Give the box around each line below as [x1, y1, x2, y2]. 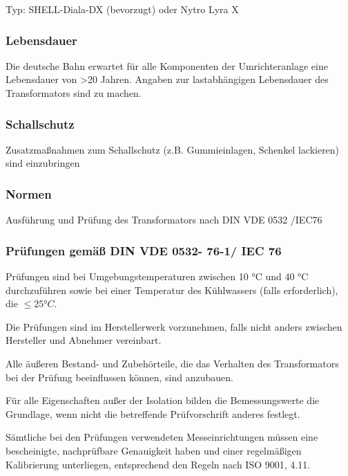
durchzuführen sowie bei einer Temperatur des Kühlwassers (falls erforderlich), [6, 282, 338, 297]
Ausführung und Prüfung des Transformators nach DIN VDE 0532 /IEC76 [6, 212, 322, 227]
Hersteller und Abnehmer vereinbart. [6, 333, 162, 347]
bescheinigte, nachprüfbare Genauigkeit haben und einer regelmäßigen [6, 443, 302, 457]
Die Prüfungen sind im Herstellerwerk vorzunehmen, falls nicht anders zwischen [6, 319, 342, 333]
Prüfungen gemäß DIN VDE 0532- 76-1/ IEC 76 [6, 241, 282, 259]
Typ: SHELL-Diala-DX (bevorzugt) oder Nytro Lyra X [6, 2, 239, 16]
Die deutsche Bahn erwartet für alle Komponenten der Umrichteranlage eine [6, 58, 328, 73]
